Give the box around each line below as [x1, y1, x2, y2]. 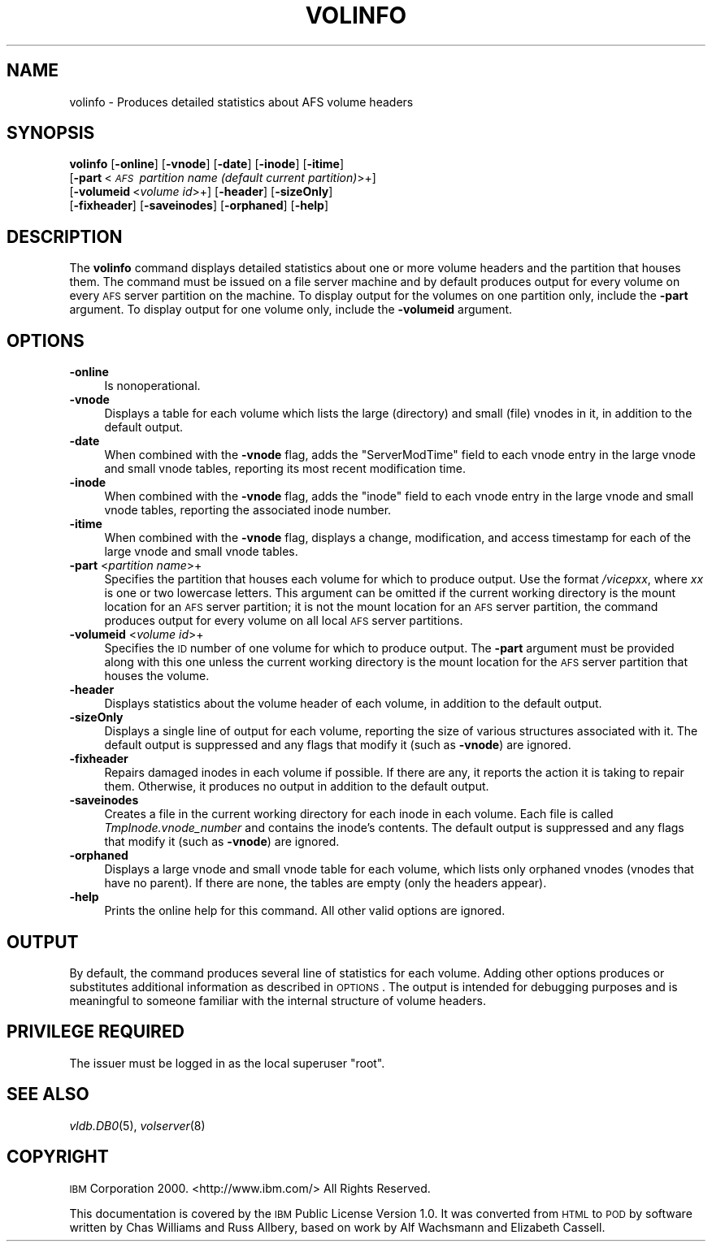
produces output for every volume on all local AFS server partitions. [104, 613, 463, 628]
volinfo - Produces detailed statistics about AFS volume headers [69, 94, 414, 109]
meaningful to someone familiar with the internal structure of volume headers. [69, 993, 486, 1007]
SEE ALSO [7, 1084, 89, 1105]
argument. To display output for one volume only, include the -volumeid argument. [69, 302, 513, 317]
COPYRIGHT [7, 1146, 109, 1168]
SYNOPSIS [7, 123, 95, 144]
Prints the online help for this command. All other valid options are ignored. [104, 903, 506, 918]
